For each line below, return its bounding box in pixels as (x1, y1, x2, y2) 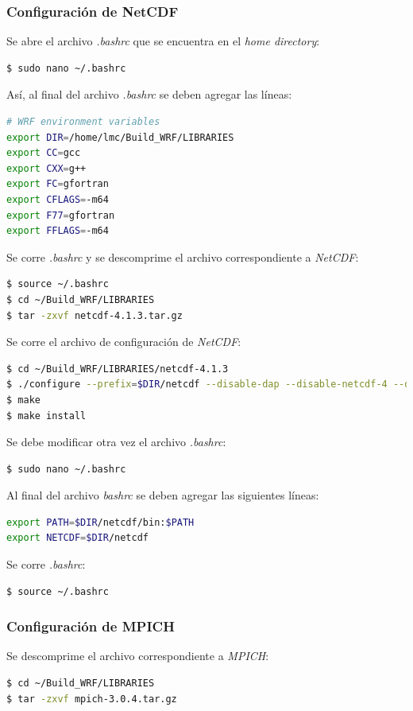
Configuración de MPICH (6, 616, 175, 636)
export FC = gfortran (6, 178, 109, 190)
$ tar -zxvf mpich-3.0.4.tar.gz (6, 693, 177, 705)
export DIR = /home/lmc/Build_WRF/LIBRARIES (6, 131, 234, 143)
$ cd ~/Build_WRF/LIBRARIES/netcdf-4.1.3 (6, 363, 229, 375)
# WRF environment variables (6, 116, 160, 127)
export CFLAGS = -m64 (6, 193, 109, 205)
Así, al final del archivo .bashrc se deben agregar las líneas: (6, 86, 292, 103)
